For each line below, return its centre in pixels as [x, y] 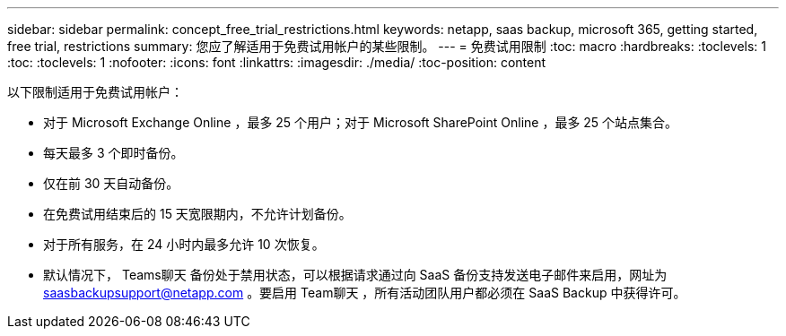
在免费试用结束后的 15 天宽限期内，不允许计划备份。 [197, 214]
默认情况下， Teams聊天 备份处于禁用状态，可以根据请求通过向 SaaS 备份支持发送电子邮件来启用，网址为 [355, 275]
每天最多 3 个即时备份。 [114, 153]
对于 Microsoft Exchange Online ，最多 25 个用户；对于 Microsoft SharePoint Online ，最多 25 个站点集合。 [361, 122]
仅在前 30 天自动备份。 [111, 183]
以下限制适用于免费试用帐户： [95, 92]
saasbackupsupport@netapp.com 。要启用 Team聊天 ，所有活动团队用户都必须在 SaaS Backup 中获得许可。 [365, 293]
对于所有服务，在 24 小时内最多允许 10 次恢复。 [184, 244]
